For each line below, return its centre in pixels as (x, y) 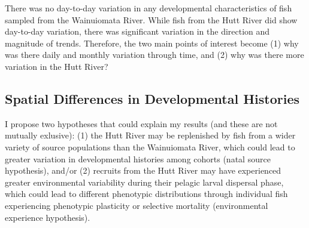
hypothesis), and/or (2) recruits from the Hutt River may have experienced (143, 170)
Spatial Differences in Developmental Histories (152, 98)
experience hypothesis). (48, 217)
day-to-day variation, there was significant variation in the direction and (137, 31)
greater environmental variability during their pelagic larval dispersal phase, (144, 182)
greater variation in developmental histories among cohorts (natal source (138, 158)
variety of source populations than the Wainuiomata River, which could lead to (150, 147)
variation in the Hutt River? (57, 66)
